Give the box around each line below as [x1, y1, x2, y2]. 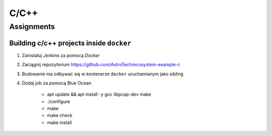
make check [47, 112, 73, 118]
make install [47, 119, 72, 125]
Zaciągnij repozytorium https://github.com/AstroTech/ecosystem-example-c [22, 62, 181, 68]
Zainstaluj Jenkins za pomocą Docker [22, 52, 100, 58]
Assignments [9, 22, 55, 31]
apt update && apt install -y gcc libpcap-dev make [47, 91, 151, 97]
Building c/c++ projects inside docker [9, 39, 131, 47]
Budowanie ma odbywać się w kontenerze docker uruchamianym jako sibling [22, 71, 184, 77]
